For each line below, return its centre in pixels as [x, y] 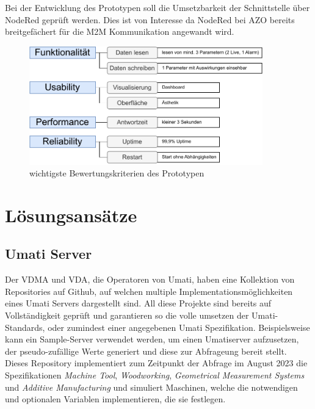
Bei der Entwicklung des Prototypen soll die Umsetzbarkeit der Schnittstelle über [157, 7]
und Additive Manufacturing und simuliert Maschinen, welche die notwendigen [151, 387]
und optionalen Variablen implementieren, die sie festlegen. [115, 399]
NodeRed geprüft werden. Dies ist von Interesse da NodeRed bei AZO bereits [150, 19]
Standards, [25, 327]
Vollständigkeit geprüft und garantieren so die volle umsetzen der [127, 315]
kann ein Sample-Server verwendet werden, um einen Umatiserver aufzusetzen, [152, 339]
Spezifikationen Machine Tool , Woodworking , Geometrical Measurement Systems [155, 375]
